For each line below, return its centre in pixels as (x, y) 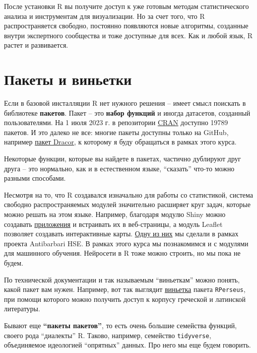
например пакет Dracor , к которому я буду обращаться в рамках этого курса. (120, 142)
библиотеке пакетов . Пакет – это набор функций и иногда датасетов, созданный (127, 112)
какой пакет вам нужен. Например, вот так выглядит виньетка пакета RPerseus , (125, 289)
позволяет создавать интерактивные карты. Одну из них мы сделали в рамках (121, 234)
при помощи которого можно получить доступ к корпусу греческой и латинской (125, 299)
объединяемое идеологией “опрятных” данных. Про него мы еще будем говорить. (128, 345)
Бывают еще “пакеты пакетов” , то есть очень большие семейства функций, (121, 325)
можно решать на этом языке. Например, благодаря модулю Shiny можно (115, 214)
